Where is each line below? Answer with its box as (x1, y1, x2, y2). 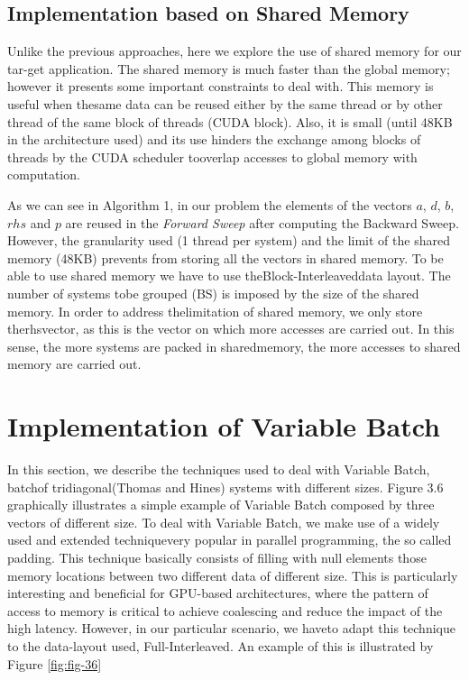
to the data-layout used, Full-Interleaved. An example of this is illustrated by (7, 636, 434, 655)
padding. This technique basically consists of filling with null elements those (7, 547, 427, 566)
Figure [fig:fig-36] (7, 654, 102, 673)
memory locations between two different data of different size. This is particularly (7, 565, 458, 584)
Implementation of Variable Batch (7, 408, 441, 445)
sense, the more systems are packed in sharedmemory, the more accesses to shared (7, 336, 461, 355)
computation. (7, 165, 80, 184)
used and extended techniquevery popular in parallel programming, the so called (7, 530, 452, 549)
